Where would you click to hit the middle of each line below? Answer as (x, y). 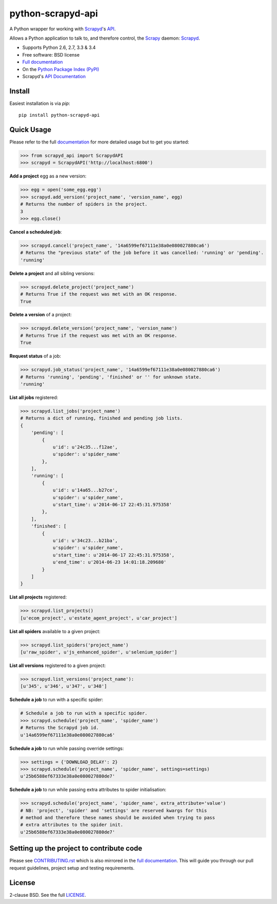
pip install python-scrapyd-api (59, 115)
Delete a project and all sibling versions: (52, 273)
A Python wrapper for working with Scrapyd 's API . (63, 29)
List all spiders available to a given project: (55, 631)
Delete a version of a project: (41, 315)
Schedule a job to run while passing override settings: (67, 748)
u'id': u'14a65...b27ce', (85, 490)
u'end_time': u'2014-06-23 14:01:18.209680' (110, 562)
